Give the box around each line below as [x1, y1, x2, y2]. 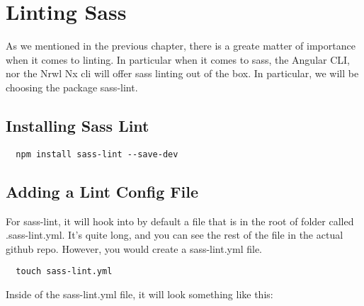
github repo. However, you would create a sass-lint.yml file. [6, 241, 262, 256]
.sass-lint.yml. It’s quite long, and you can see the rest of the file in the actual [6, 227, 343, 242]
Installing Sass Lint [6, 114, 149, 136]
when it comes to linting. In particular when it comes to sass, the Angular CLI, [6, 52, 350, 67]
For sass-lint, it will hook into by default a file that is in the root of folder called [6, 213, 354, 228]
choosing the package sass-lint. [6, 79, 138, 94]
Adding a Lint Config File [6, 180, 198, 202]
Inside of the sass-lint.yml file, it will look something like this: [6, 287, 273, 301]
